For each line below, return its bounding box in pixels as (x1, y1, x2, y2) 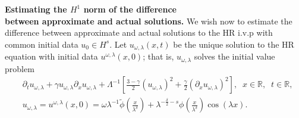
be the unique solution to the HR (173, 38, 294, 50)
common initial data (5, 38, 78, 50)
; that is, (143, 50, 174, 63)
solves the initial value (194, 50, 275, 63)
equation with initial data (5, 50, 98, 63)
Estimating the (5, 3, 67, 15)
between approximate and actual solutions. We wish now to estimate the (5, 14, 292, 27)
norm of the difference (83, 3, 177, 15)
